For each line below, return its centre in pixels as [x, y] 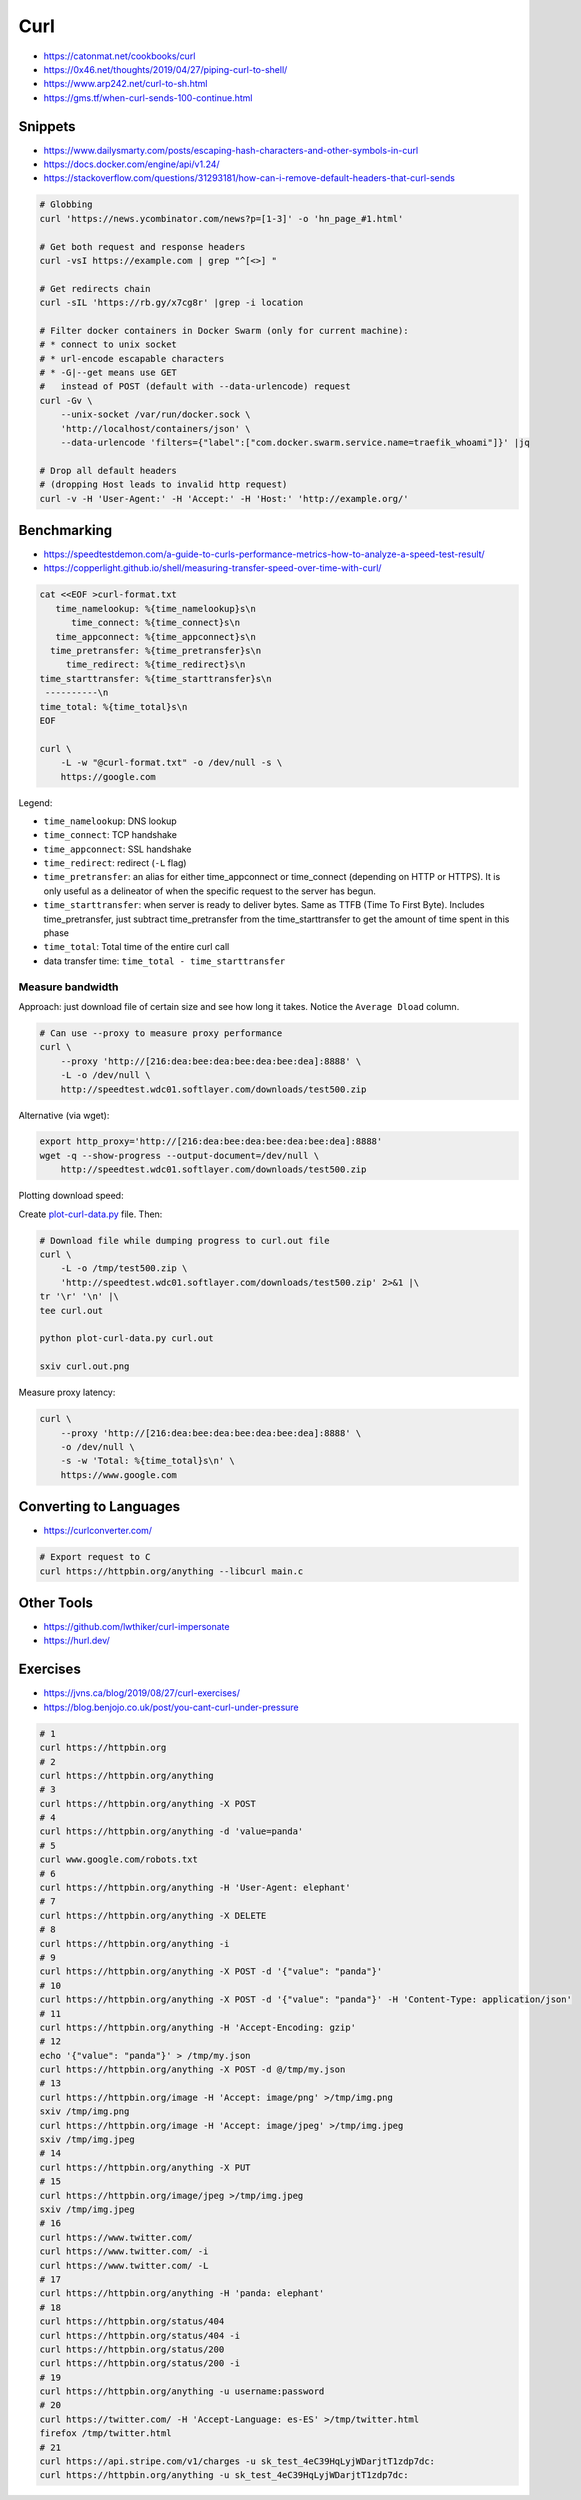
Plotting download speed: [71, 1196]
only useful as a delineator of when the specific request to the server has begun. [210, 891]
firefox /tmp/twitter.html [105, 2433]
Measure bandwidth [68, 987]
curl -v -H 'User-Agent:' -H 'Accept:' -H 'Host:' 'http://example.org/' [224, 498]
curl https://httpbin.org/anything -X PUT [145, 2167]
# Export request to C [95, 1557]
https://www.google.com [118, 1474]
